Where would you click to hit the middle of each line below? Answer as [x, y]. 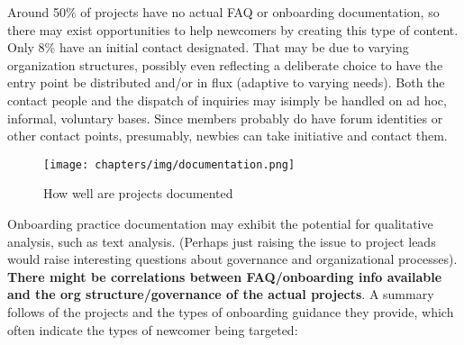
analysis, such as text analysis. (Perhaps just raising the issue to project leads [222, 241]
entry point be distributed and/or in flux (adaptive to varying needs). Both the [226, 82]
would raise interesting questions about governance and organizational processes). [232, 259]
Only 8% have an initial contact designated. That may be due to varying [208, 47]
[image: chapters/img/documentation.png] [169, 164]
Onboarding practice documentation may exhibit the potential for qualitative [220, 223]
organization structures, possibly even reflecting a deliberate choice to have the [225, 64]
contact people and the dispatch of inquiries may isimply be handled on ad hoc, [227, 100]
